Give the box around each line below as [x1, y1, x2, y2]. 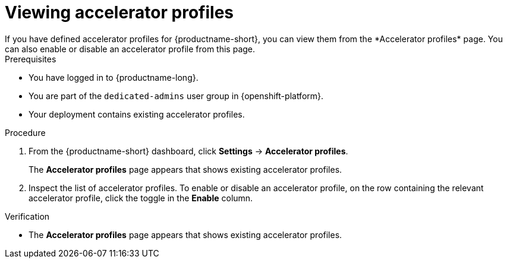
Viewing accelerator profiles [5, 2, 234, 23]
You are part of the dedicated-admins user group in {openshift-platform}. [29, 90, 324, 101]
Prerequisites [5, 53, 56, 64]
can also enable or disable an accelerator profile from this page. [5, 43, 256, 54]
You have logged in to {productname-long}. [29, 72, 199, 83]
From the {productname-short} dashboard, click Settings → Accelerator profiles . [29, 145, 348, 156]
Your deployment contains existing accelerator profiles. [29, 109, 245, 119]
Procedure [5, 127, 46, 138]
